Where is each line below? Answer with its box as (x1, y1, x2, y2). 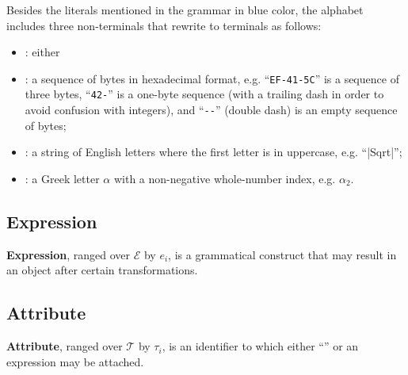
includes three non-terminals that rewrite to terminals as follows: (6, 17, 322, 33)
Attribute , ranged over (6, 338, 123, 354)
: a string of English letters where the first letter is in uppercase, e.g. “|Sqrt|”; (25, 143, 402, 160)
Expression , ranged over (6, 246, 131, 262)
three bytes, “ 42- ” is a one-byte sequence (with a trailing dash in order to (25, 86, 384, 102)
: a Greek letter (25, 170, 100, 186)
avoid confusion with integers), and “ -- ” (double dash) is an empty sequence (25, 101, 398, 118)
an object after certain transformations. (6, 262, 198, 278)
